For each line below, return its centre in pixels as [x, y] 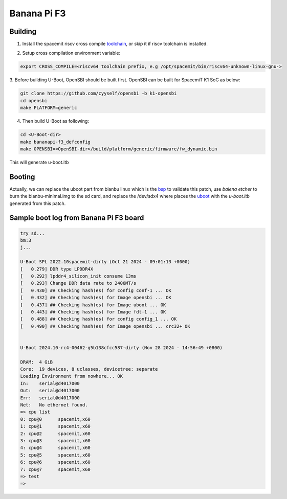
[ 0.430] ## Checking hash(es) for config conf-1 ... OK [96, 290]
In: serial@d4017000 [50, 383]
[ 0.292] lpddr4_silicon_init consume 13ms [78, 276]
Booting [22, 177]
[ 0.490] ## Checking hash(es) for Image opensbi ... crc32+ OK [105, 326]
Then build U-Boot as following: [56, 121]
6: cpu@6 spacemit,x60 [55, 462]
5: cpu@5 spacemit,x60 [55, 455]
